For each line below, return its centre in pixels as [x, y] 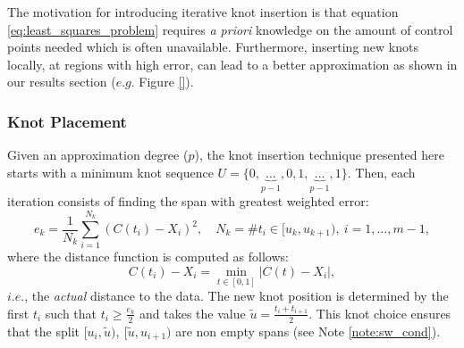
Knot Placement [67, 121]
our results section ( [62, 82]
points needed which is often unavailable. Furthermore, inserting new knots [213, 47]
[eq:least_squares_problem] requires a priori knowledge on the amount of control [230, 29]
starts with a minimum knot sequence [110, 172]
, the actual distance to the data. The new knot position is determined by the [236, 296]
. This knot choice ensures [380, 313]
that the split [43, 331]
